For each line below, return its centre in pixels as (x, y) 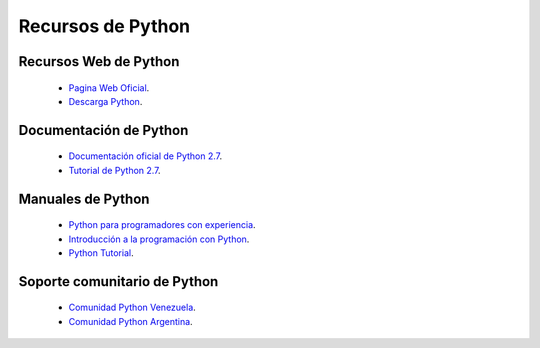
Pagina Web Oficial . (109, 87)
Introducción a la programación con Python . (159, 239)
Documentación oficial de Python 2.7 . (145, 156)
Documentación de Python (103, 130)
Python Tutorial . (101, 252)
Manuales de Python (84, 198)
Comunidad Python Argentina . (131, 321)
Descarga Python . (105, 101)
